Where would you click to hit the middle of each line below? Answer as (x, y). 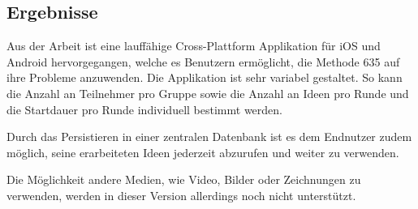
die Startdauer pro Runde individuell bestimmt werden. (144, 109)
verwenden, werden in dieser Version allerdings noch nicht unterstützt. (181, 195)
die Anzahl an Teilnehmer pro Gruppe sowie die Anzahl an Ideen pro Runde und (208, 93)
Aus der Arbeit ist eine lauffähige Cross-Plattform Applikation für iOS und (194, 46)
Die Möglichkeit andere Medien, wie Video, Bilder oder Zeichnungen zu (184, 179)
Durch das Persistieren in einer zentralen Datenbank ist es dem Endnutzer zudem (209, 136)
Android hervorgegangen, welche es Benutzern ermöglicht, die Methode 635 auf (203, 61)
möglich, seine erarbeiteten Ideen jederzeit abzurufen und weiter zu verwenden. (203, 152)
